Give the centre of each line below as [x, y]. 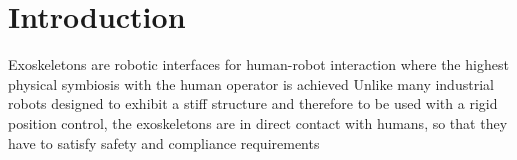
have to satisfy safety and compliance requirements [164, 142]
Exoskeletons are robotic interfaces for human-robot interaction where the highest [258, 64]
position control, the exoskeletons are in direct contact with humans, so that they [258, 122]
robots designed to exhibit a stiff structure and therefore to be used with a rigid [253, 103]
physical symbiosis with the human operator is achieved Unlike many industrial [251, 83]
